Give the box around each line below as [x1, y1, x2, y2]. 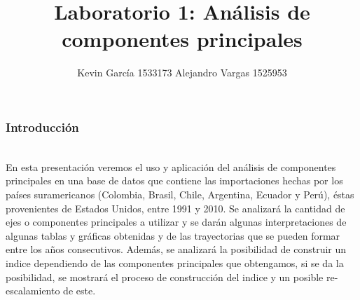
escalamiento [6, 283, 60, 298]
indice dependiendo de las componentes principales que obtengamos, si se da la [6, 255, 344, 270]
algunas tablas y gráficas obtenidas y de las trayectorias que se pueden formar [6, 228, 340, 243]
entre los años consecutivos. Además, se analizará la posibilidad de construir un [6, 242, 347, 257]
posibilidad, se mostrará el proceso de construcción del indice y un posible [6, 269, 324, 284]
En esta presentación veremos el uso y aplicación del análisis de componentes [6, 159, 336, 174]
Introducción [6, 118, 79, 135]
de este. [63, 283, 96, 298]
